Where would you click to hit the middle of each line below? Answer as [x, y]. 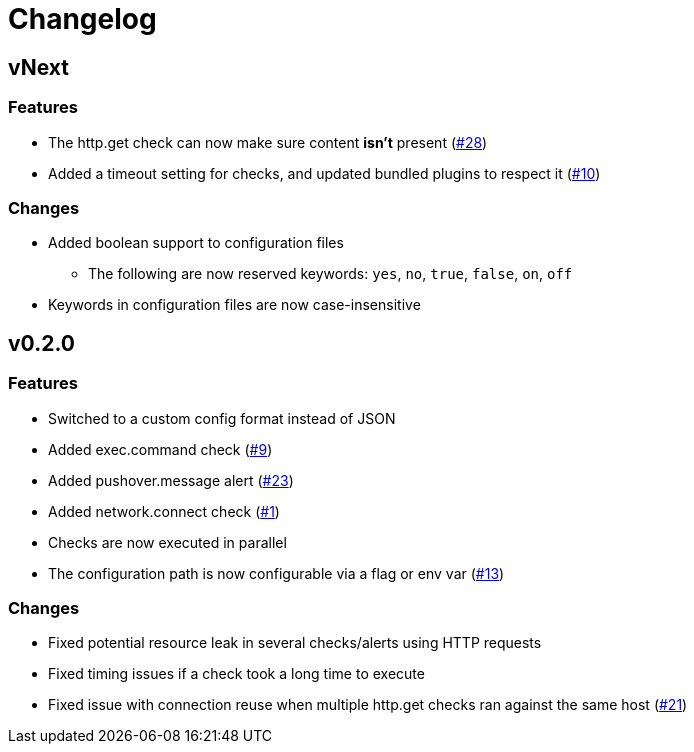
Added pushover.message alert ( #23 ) [171, 480]
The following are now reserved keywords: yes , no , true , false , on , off [330, 274]
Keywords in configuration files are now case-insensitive [234, 305]
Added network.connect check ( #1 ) [164, 511]
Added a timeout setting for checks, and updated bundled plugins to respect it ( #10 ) [324, 173]
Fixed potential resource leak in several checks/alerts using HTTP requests [295, 643]
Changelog [82, 19]
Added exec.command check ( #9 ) [160, 449]
